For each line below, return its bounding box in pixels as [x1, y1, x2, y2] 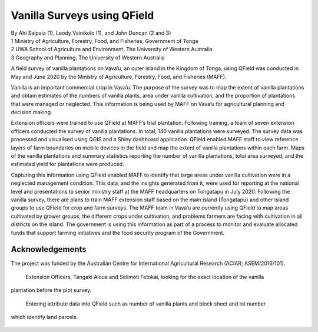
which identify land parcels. [11, 314, 78, 320]
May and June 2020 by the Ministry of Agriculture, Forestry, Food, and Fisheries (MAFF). [11, 73, 227, 80]
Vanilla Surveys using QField [11, 9, 154, 22]
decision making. [11, 109, 52, 116]
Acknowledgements [11, 244, 87, 254]
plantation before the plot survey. [11, 287, 91, 294]
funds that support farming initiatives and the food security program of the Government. [11, 229, 225, 236]
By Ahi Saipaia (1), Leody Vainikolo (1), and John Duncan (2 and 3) [11, 29, 171, 36]
